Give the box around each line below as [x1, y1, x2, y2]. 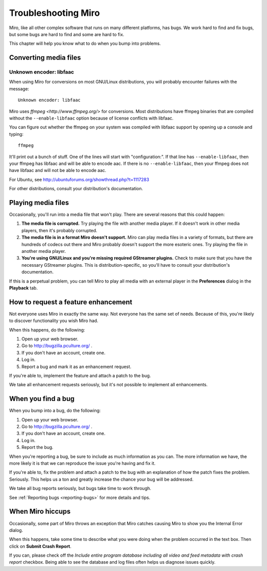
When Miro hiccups [9, 507, 71, 516]
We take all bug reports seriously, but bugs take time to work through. [9, 486, 152, 491]
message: [9, 85, 29, 91]
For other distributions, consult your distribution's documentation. [9, 186, 143, 192]
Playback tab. [9, 285, 38, 291]
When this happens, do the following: [9, 326, 85, 333]
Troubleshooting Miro [9, 7, 100, 18]
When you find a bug [9, 395, 75, 403]
